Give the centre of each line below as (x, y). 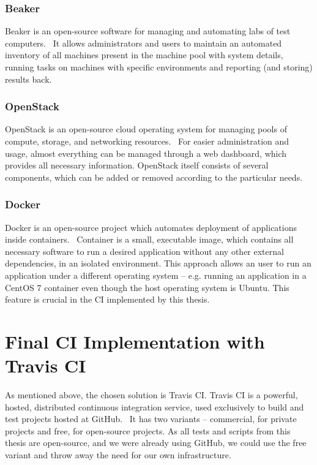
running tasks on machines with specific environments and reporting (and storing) (159, 67)
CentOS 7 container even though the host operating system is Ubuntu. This (147, 287)
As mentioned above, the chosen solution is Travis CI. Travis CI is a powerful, (151, 395)
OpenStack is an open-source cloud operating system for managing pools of (146, 129)
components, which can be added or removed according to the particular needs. (154, 177)
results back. (28, 79)
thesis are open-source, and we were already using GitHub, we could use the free (156, 443)
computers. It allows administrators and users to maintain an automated (144, 43)
